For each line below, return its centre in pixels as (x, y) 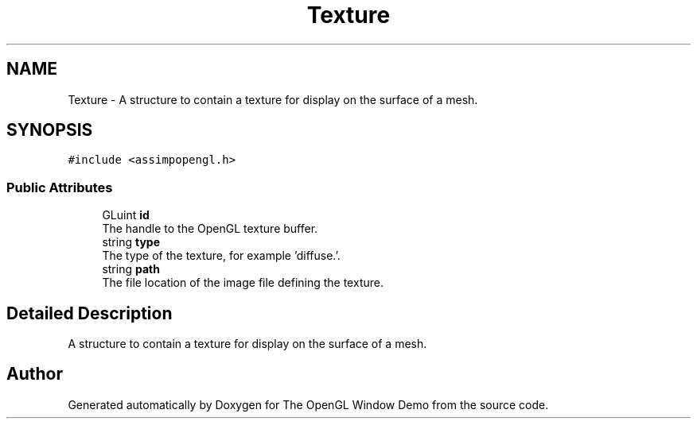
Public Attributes (60, 187)
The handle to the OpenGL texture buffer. (210, 229)
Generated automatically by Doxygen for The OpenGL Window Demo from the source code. (308, 404)
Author (35, 374)
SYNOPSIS (50, 130)
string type (131, 242)
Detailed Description (90, 313)
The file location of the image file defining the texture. (243, 283)
